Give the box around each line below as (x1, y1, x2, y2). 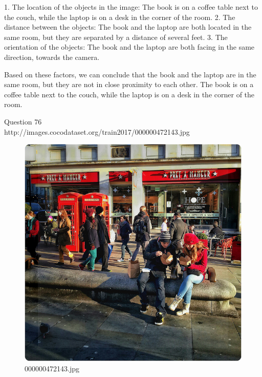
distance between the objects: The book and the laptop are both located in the (4, 22, 252, 32)
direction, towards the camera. (4, 51, 100, 62)
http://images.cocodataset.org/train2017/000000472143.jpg (4, 126, 190, 137)
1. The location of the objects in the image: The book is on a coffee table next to (4, 2, 258, 12)
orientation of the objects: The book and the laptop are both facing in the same (4, 41, 255, 52)
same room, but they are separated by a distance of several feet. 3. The (4, 31, 228, 42)
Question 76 (4, 116, 42, 127)
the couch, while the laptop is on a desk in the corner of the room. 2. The (4, 11, 235, 22)
